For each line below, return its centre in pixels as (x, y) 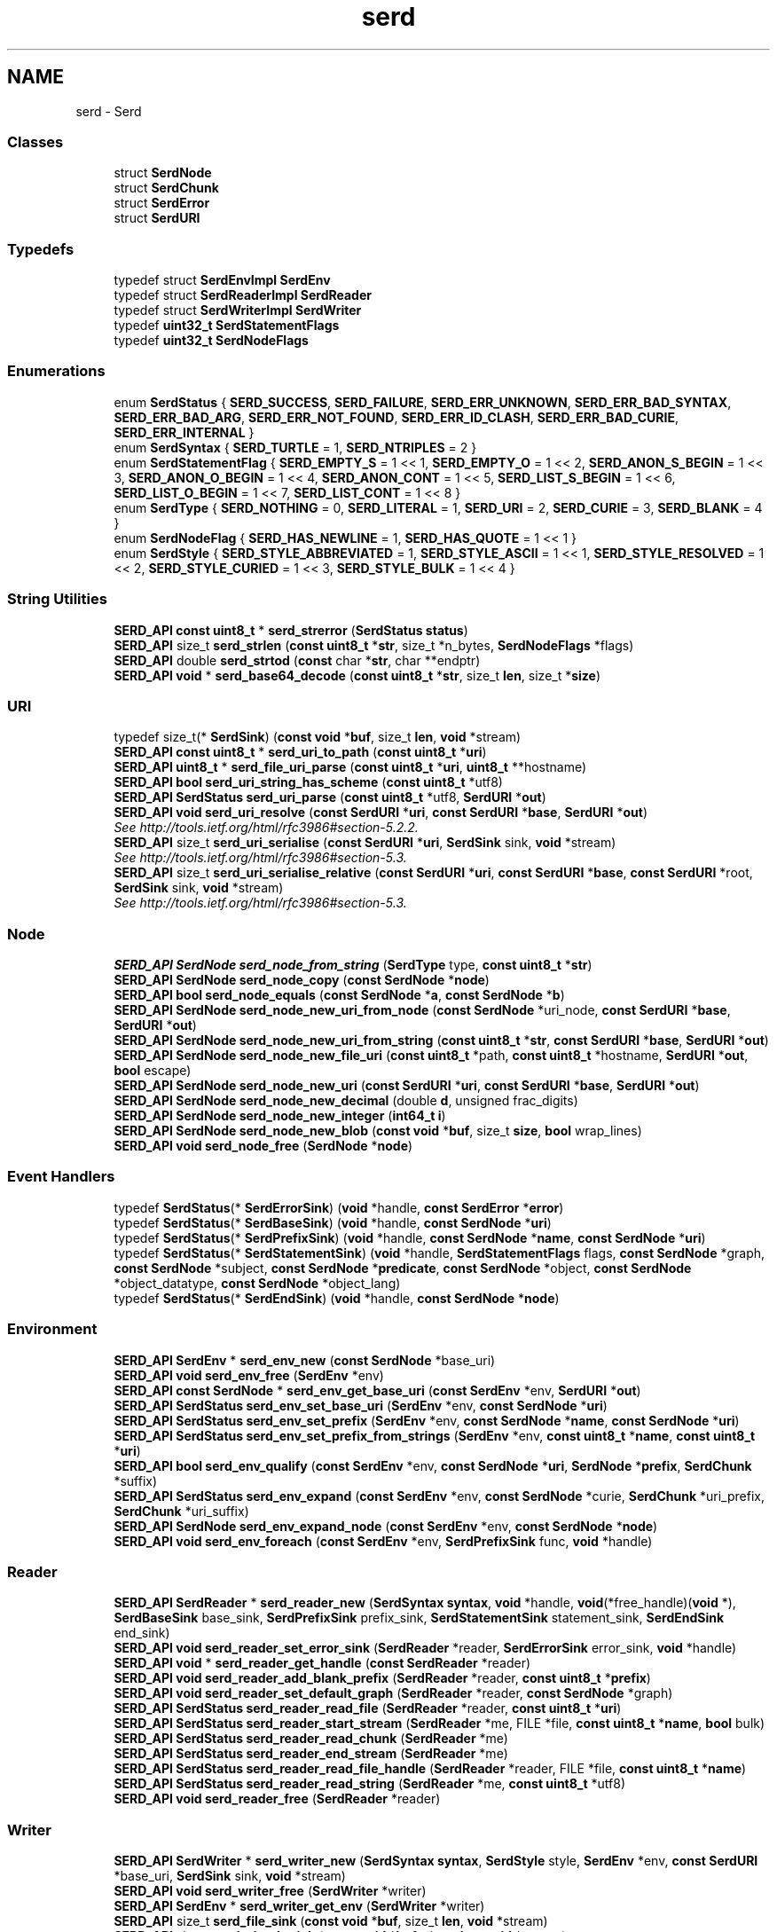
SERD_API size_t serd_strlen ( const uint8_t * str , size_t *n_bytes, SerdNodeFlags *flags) (374, 645)
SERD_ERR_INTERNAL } (184, 432)
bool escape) (153, 1071)
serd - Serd (109, 111)
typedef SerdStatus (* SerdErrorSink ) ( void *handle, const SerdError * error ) (339, 1207)
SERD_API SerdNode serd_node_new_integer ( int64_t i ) (280, 1116)
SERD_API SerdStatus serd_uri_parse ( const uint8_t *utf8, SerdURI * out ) (330, 797)
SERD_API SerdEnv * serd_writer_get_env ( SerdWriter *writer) (299, 1906)
